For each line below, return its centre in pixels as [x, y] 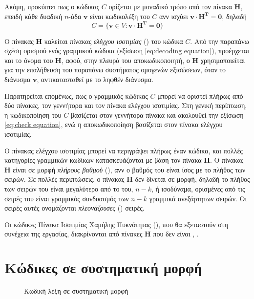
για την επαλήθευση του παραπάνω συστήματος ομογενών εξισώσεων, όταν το [115, 70]
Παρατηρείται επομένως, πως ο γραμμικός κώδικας [76, 96]
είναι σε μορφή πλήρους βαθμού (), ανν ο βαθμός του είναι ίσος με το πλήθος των [129, 169]
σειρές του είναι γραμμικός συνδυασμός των [67, 198]
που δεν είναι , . [176, 234]
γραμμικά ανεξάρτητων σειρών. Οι [198, 198]
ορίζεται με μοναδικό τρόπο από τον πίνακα [170, 6]
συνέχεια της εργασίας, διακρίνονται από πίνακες [74, 234]
